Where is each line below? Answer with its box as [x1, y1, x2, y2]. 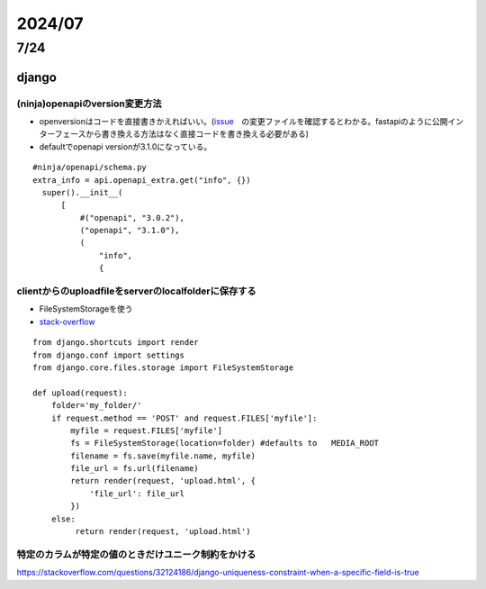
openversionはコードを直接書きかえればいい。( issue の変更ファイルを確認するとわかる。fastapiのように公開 [39, 115, 449, 126]
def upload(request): [32, 387, 128, 398]
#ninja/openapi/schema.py [32, 162, 148, 173]
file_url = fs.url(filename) [70, 464, 200, 474]
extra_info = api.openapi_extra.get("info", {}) [32, 175, 251, 185]
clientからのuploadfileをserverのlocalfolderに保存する [16, 285, 256, 297]
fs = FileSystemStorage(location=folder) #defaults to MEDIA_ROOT [70, 438, 380, 449]
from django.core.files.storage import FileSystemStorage [32, 362, 294, 373]
